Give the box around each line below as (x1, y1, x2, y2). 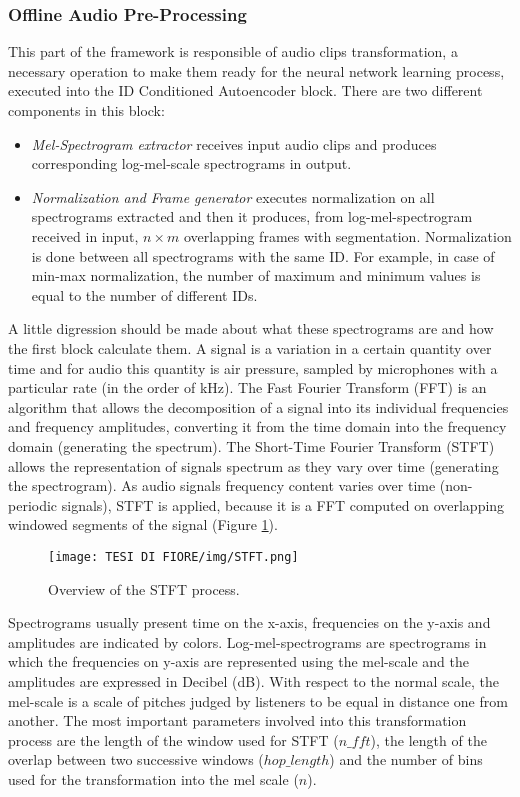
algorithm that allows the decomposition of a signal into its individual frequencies (8, 396, 509, 417)
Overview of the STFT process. (48, 578, 240, 599)
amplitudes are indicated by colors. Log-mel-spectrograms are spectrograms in (8, 631, 487, 652)
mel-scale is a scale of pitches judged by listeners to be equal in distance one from (8, 690, 508, 711)
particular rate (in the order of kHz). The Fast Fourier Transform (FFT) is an (8, 377, 487, 398)
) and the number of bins (329, 749, 483, 770)
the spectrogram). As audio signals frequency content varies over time (8, 475, 436, 496)
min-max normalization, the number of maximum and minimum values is (31, 265, 481, 286)
